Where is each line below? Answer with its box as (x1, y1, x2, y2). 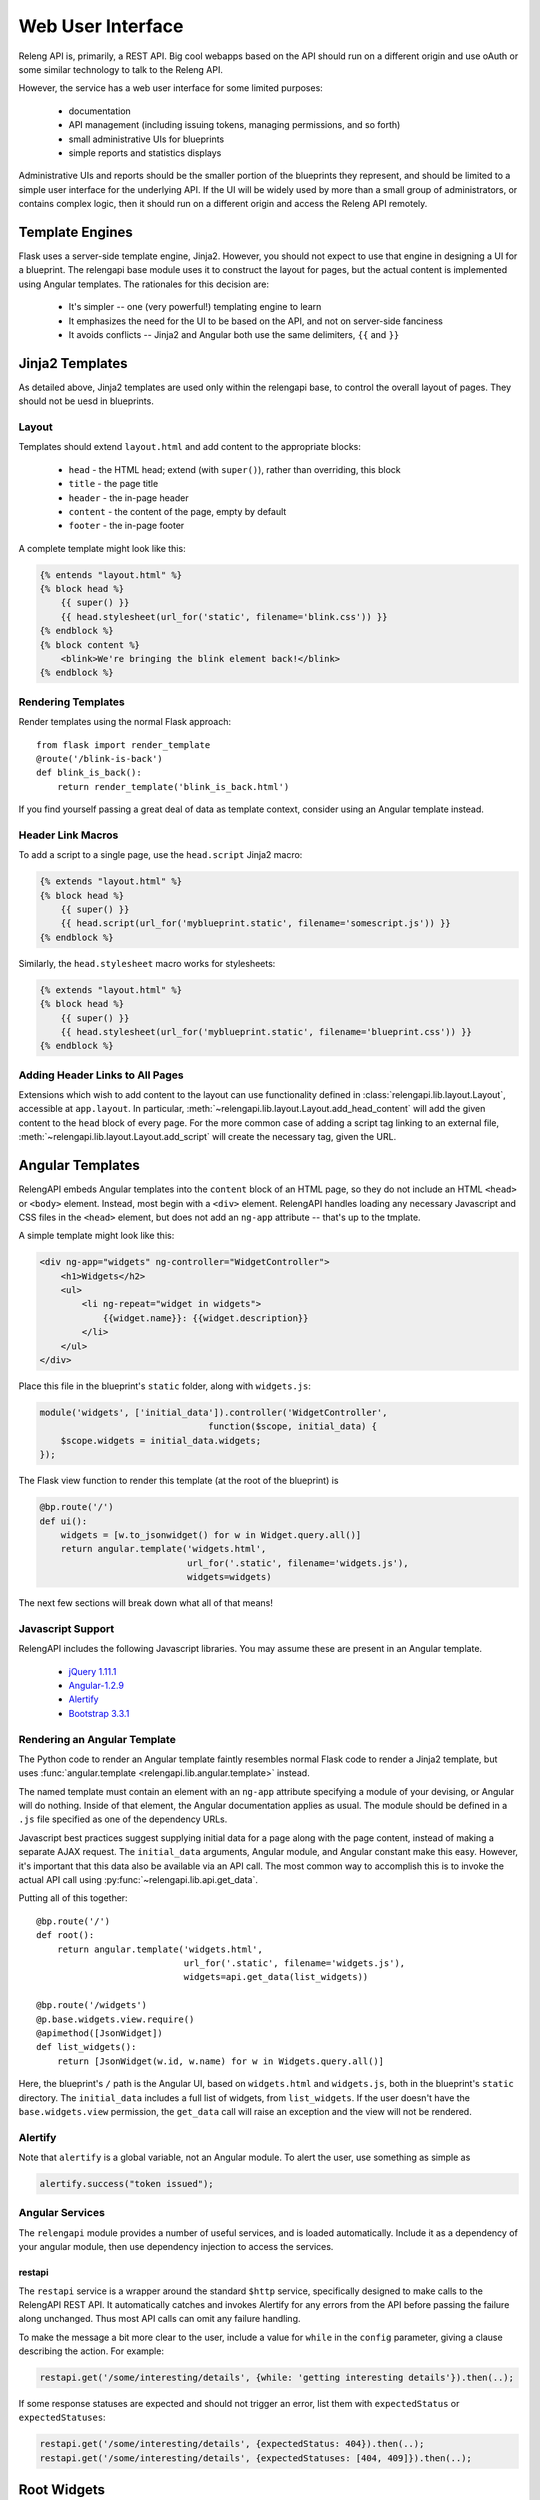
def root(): (36, 1930, 95, 1941)
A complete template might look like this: (18, 542, 186, 554)
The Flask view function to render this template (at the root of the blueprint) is (18, 1475, 339, 1487)
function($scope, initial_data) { (208, 1421, 378, 1432)
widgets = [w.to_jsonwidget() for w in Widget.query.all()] (60, 1529, 362, 1540)
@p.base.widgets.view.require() (36, 2013, 195, 2025)
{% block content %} (39, 639, 140, 650)
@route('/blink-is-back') (36, 753, 164, 764)
